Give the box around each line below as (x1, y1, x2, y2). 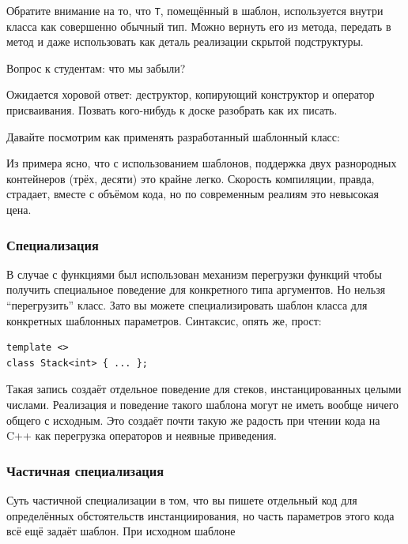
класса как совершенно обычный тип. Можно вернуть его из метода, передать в (6, 17, 391, 34)
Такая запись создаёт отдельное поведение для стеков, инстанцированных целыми (6, 381, 402, 397)
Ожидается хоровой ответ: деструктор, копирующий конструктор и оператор (6, 86, 375, 103)
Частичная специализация (6, 460, 164, 480)
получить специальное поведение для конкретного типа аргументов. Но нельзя (6, 281, 386, 298)
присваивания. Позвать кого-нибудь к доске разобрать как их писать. (6, 102, 338, 118)
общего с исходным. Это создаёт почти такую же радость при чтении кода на (6, 411, 380, 428)
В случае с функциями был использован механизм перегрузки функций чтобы (6, 265, 382, 282)
